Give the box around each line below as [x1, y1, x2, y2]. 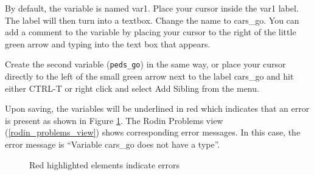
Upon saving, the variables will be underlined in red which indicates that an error [5, 102, 310, 115]
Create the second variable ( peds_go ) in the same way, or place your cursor [5, 58, 286, 70]
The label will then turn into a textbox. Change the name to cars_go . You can [5, 13, 299, 26]
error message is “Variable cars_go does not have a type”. [5, 138, 220, 150]
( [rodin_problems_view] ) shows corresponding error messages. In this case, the [5, 126, 301, 139]
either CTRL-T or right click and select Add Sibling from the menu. [5, 81, 259, 94]
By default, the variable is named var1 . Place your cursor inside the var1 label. [5, 2, 299, 14]
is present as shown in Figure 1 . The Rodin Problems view [5, 114, 223, 126]
